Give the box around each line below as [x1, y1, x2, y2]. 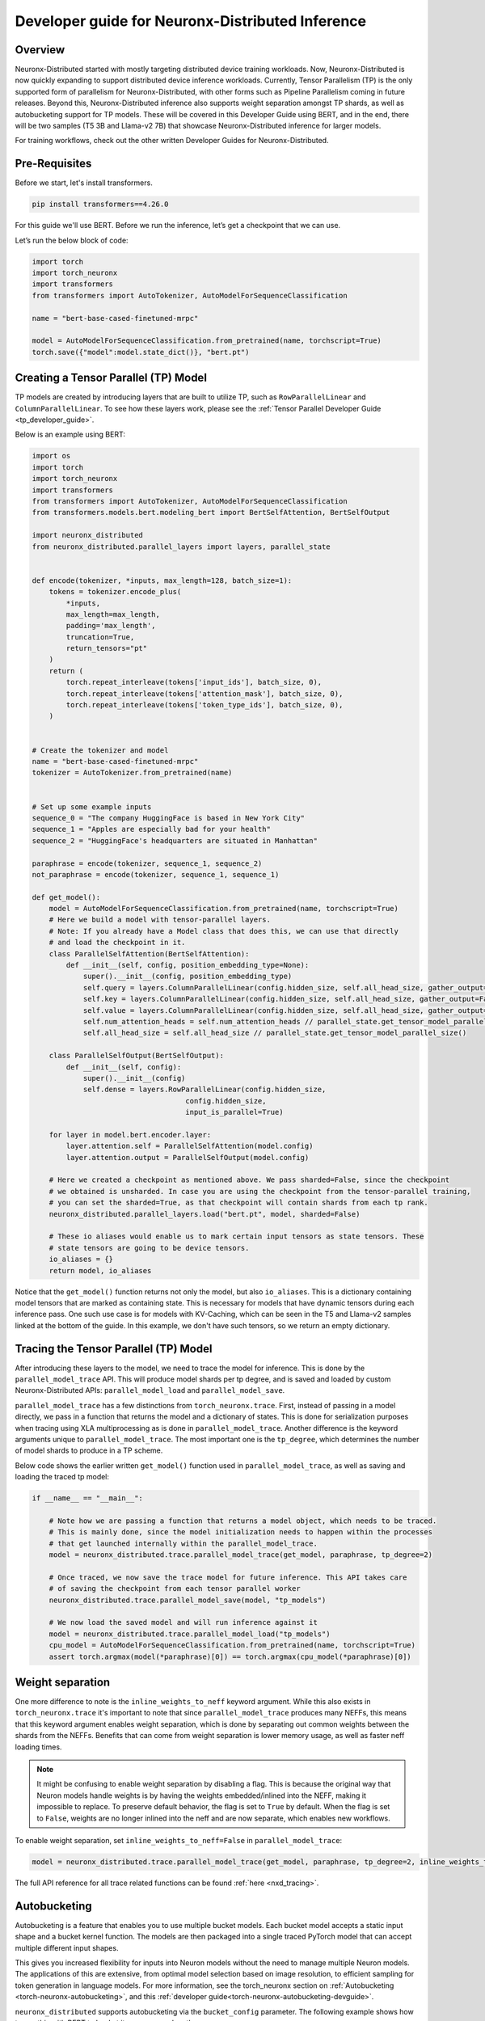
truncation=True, [65, 632, 135, 642]
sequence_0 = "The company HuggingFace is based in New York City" [32, 813, 306, 822]
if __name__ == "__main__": [32, 1494, 143, 1503]
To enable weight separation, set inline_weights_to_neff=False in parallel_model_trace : [15, 1836, 343, 1845]
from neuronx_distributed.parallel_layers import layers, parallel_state [32, 542, 331, 551]
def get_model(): [32, 892, 101, 901]
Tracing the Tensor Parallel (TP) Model [15, 1342, 213, 1356]
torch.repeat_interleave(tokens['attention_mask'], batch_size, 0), [65, 689, 344, 698]
